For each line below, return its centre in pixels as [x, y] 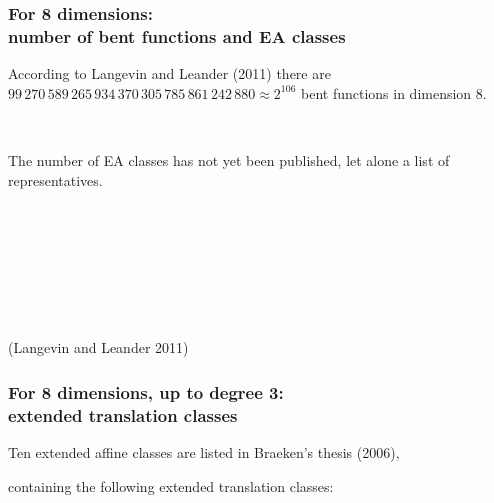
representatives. [55, 179]
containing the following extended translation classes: [171, 485]
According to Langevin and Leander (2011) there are [169, 73]
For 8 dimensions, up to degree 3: [146, 392]
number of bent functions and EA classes [177, 35]
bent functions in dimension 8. [394, 92]
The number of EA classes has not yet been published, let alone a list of [229, 159]
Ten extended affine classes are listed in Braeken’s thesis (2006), [204, 452]
